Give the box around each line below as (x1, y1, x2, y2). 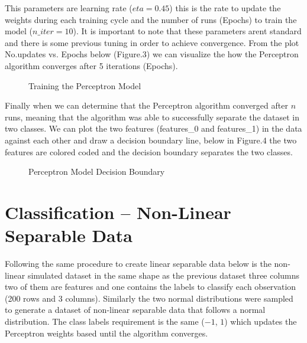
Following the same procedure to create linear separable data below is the (5, 257, 272, 270)
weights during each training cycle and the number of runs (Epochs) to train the (5, 13, 297, 25)
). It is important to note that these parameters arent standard (73, 25, 302, 37)
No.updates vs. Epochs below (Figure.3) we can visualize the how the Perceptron (5, 48, 299, 60)
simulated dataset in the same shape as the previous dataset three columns (27, 269, 300, 281)
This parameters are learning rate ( (5, 2, 133, 14)
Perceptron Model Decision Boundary (28, 165, 165, 178)
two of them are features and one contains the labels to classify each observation (5, 280, 296, 293)
